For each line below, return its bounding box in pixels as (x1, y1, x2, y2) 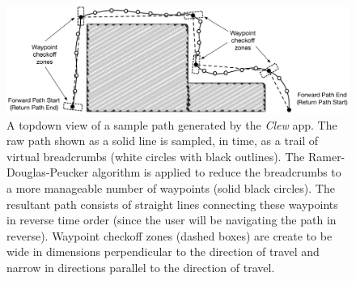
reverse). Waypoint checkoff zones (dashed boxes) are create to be (6, 227, 333, 244)
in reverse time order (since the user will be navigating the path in (6, 211, 337, 228)
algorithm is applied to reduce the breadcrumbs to (91, 164, 341, 181)
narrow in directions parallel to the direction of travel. (6, 259, 275, 276)
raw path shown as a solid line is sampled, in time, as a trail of (6, 132, 319, 149)
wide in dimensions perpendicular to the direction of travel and (6, 243, 320, 260)
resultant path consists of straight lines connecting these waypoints (6, 195, 338, 212)
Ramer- (307, 147, 345, 164)
